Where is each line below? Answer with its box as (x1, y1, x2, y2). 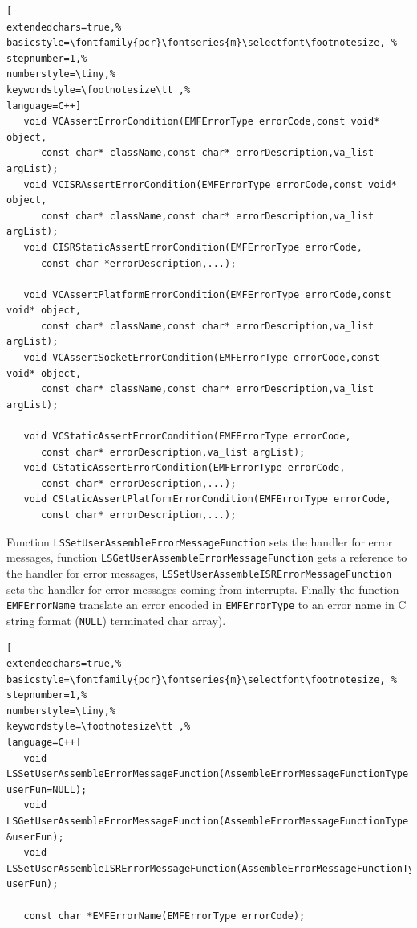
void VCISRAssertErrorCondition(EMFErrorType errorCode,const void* (23, 178, 397, 190)
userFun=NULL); (6, 783, 87, 795)
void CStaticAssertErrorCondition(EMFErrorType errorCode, (23, 462, 346, 474)
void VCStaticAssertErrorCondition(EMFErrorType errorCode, (23, 431, 351, 443)
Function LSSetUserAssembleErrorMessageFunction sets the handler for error (6, 533, 393, 550)
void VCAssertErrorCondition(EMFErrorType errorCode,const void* (23, 116, 380, 128)
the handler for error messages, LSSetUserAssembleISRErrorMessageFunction (6, 564, 392, 581)
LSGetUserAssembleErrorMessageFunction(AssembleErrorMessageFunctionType (6, 816, 409, 827)
